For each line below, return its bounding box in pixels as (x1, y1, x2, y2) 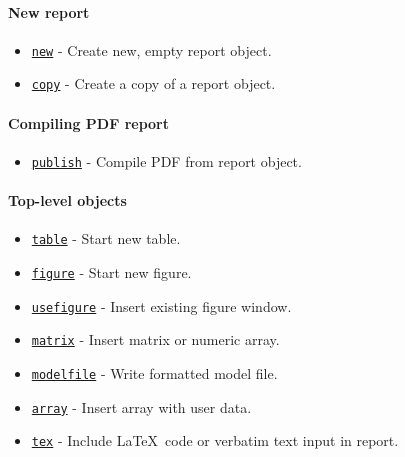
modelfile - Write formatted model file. (31, 362, 278, 383)
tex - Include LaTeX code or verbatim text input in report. (31, 430, 399, 451)
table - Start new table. (31, 228, 181, 249)
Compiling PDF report (8, 112, 169, 133)
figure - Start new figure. (31, 262, 192, 283)
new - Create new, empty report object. (31, 39, 272, 60)
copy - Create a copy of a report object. (31, 73, 276, 94)
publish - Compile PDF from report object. (31, 150, 302, 171)
